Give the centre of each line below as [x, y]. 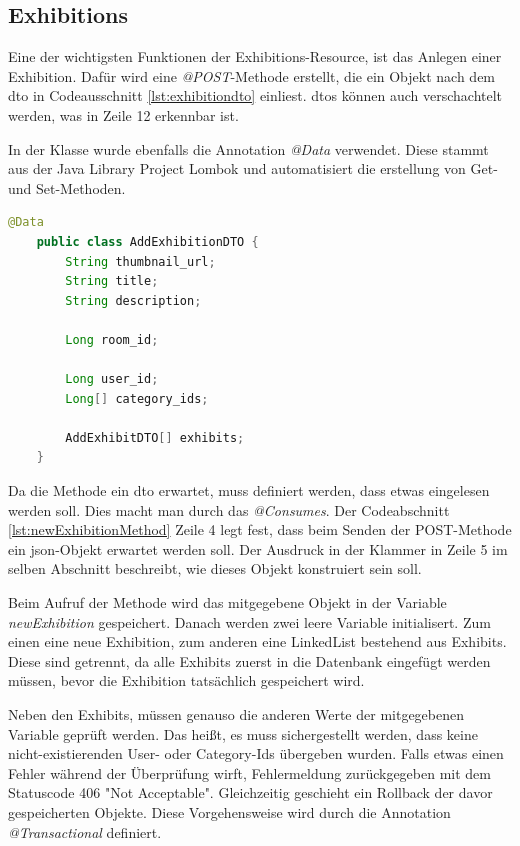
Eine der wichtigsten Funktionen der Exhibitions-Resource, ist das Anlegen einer [255, 56]
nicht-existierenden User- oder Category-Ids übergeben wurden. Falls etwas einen [256, 753]
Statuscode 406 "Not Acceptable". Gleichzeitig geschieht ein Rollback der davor [250, 792]
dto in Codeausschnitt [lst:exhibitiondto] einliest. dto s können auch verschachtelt [255, 95]
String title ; [112, 281]
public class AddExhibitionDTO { [147, 241]
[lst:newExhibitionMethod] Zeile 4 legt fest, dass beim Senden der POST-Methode [260, 529]
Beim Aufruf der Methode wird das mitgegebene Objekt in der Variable [227, 602]
